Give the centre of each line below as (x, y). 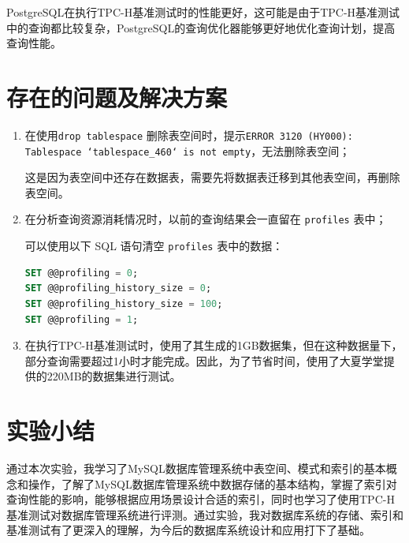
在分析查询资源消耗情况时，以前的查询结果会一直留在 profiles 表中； (206, 219)
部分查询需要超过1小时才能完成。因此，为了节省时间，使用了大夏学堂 (204, 360)
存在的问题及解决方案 (117, 97)
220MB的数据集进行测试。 (114, 376)
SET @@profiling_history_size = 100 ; (124, 303)
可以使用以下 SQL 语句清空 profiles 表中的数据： (154, 246)
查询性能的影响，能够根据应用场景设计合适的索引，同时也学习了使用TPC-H (201, 499)
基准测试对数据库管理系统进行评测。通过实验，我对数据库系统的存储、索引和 (205, 514)
